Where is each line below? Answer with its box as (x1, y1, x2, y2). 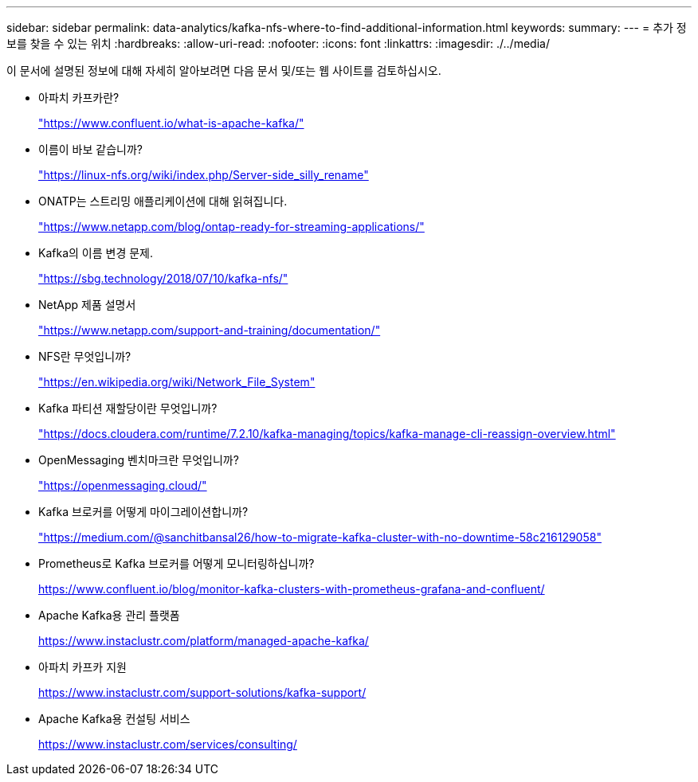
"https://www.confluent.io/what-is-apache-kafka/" (38, 116, 304, 130)
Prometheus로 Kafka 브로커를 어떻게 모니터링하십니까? (38, 557, 315, 570)
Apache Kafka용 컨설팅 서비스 (38, 712, 190, 725)
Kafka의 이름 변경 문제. (38, 246, 153, 260)
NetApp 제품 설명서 (38, 298, 136, 311)
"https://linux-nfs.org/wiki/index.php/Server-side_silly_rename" (38, 168, 369, 182)
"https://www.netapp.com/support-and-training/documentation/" (38, 323, 381, 337)
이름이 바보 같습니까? (38, 143, 143, 156)
